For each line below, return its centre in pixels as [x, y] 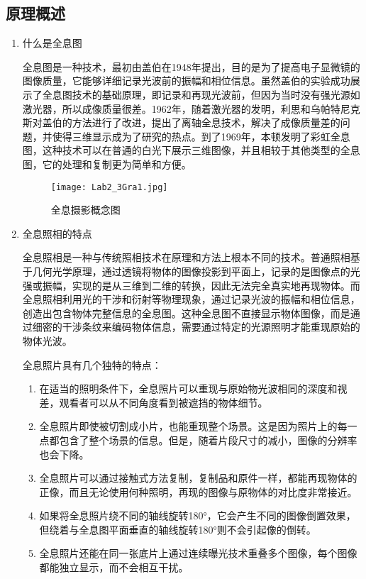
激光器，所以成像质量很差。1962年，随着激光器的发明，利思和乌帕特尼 [186, 108]
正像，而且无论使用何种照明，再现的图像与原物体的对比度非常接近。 [198, 491]
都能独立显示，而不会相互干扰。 [114, 567]
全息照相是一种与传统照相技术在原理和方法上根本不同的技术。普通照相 [186, 257]
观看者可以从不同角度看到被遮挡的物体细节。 [163, 402]
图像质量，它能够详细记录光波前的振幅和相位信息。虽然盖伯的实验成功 [186, 81]
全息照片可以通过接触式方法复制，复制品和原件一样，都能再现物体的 [198, 478]
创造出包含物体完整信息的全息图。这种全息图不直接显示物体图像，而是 [186, 313]
